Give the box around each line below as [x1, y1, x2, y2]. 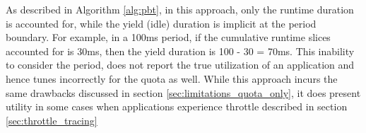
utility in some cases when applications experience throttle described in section [6, 99, 348, 114]
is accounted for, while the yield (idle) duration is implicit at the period [6, 16, 317, 30]
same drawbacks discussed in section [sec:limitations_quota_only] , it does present [6, 85, 361, 100]
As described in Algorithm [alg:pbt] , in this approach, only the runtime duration [6, 2, 354, 16]
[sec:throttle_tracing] [6, 112, 98, 127]
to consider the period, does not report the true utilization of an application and [6, 57, 355, 72]
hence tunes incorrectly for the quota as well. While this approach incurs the [6, 71, 338, 86]
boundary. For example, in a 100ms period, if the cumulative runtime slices [6, 30, 331, 45]
